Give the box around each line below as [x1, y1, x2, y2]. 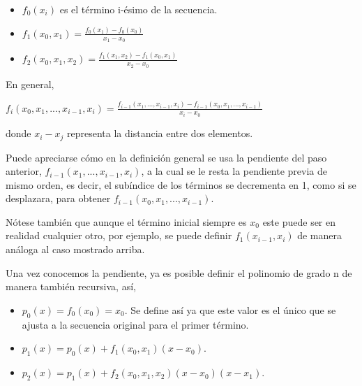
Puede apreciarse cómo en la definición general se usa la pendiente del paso [6, 150, 327, 164]
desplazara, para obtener [6, 191, 111, 206]
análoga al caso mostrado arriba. [6, 242, 145, 257]
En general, [6, 76, 54, 91]
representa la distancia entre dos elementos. [67, 126, 253, 141]
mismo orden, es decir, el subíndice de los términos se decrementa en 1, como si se [6, 177, 356, 192]
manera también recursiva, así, [6, 279, 136, 294]
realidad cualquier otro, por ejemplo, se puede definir [6, 228, 232, 243]
